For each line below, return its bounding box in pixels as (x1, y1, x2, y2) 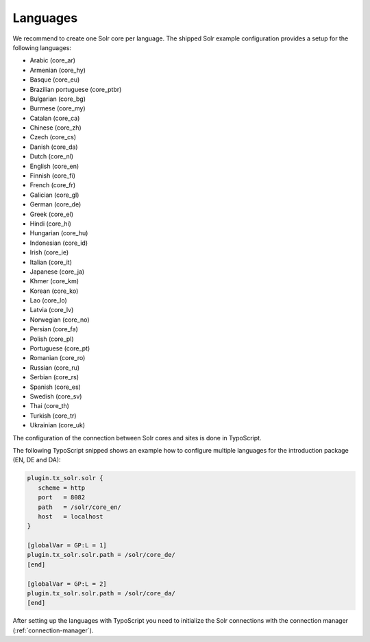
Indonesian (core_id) (29, 239, 88, 247)
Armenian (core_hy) (29, 66, 86, 74)
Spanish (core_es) (29, 383, 82, 391)
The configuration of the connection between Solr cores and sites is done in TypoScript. (12, 433, 262, 442)
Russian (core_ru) (29, 364, 80, 372)
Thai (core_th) (29, 402, 70, 410)
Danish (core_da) (29, 143, 78, 151)
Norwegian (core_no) (29, 316, 90, 324)
